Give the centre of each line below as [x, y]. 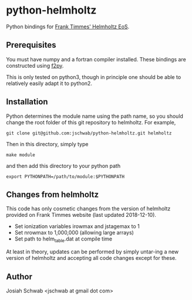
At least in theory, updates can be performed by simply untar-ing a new [92, 252]
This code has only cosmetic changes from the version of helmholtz [88, 209]
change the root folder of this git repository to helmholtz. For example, [91, 122]
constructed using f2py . [35, 65]
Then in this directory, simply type [47, 144]
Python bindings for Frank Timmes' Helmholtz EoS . [68, 27]
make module [21, 155]
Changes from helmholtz [52, 194]
